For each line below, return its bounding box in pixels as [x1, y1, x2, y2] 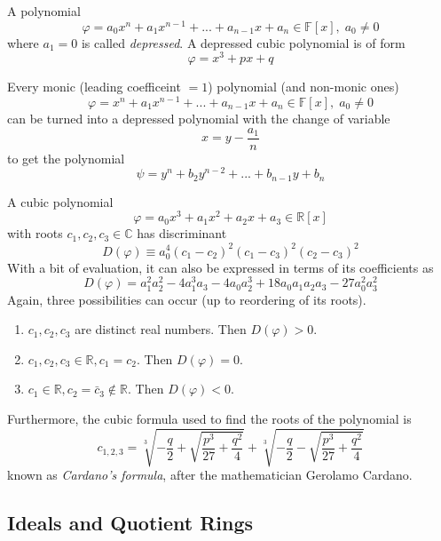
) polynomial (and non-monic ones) [208, 77, 399, 96]
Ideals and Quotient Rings [7, 509, 254, 537]
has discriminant [137, 224, 227, 243]
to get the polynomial [7, 148, 125, 167]
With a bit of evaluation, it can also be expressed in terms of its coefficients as [7, 258, 434, 276]
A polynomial [7, 2, 81, 20]
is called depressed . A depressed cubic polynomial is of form [81, 33, 406, 52]
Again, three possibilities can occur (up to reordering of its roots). [7, 290, 366, 308]
